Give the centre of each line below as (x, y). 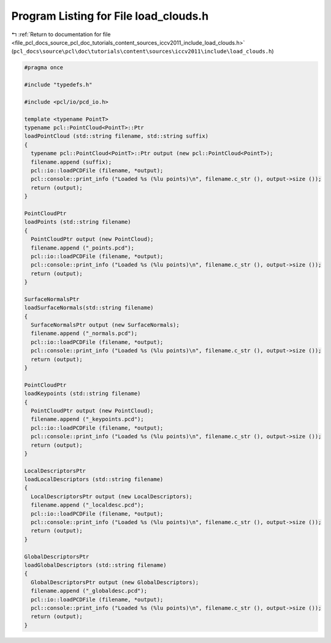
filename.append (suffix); (71, 162)
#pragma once (44, 68)
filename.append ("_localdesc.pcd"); (87, 505)
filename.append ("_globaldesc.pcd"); (89, 591)
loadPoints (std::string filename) (78, 222)
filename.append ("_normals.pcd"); (84, 333)
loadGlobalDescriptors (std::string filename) (95, 565)
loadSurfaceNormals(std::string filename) (89, 308)
